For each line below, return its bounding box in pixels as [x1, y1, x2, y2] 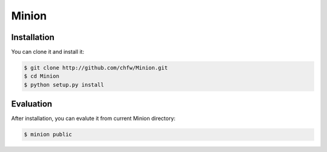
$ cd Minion [24, 73, 60, 80]
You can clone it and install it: [11, 48, 85, 56]
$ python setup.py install [24, 81, 104, 88]
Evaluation [11, 99, 53, 109]
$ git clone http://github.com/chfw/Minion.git [24, 64, 168, 71]
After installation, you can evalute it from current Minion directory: [11, 115, 176, 122]
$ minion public [24, 131, 73, 138]
